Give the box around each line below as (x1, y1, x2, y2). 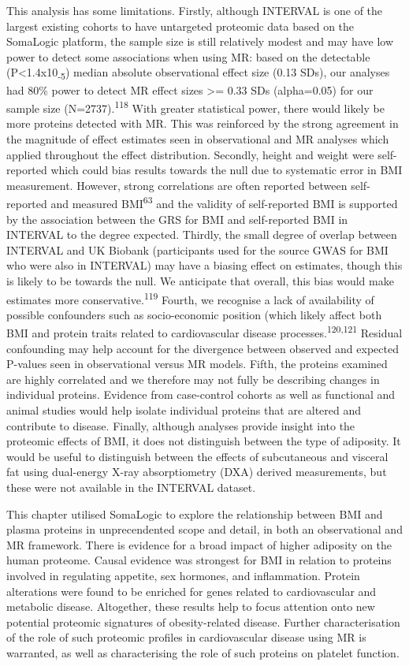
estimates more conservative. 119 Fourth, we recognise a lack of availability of (6, 288, 374, 307)
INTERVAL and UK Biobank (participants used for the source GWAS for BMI (6, 241, 389, 258)
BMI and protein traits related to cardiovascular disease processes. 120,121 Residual (6, 322, 403, 341)
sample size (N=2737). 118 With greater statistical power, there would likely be (6, 98, 385, 116)
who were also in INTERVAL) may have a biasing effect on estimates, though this (6, 257, 403, 273)
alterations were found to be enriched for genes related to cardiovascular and (6, 582, 377, 599)
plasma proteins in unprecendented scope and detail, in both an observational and (6, 521, 403, 538)
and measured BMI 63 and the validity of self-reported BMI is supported (50, 193, 398, 211)
